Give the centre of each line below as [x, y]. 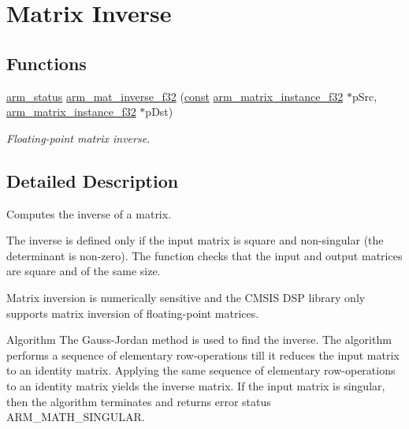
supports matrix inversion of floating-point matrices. [133, 313]
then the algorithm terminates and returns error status [139, 401]
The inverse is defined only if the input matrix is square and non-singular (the [195, 240]
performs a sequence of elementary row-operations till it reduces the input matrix [203, 354]
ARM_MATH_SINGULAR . [76, 417]
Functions [46, 63]
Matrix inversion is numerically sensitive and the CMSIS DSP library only [186, 297]
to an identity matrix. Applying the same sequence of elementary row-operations [201, 370]
